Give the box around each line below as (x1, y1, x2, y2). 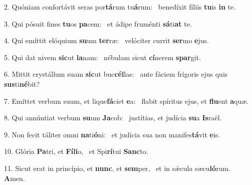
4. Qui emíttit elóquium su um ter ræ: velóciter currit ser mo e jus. (4, 35, 209, 46)
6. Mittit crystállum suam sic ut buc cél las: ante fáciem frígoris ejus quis (4, 69, 228, 79)
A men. (4, 172, 25, 183)
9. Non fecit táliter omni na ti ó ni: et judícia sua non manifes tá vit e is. (4, 129, 220, 139)
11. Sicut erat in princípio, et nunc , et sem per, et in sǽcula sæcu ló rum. (4, 162, 230, 173)
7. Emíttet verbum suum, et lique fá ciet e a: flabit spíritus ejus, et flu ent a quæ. (4, 95, 249, 106)
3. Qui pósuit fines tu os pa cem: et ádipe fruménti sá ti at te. (4, 18, 192, 29)
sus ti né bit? (4, 78, 40, 89)
